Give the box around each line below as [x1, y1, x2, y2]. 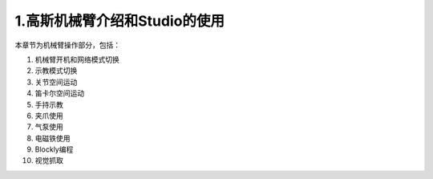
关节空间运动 [34, 77, 78, 87]
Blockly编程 [34, 144, 74, 154]
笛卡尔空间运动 [34, 88, 84, 98]
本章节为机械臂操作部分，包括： [14, 40, 120, 50]
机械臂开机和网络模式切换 [34, 55, 119, 64]
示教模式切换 [34, 66, 78, 75]
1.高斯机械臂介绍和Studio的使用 [14, 12, 225, 30]
